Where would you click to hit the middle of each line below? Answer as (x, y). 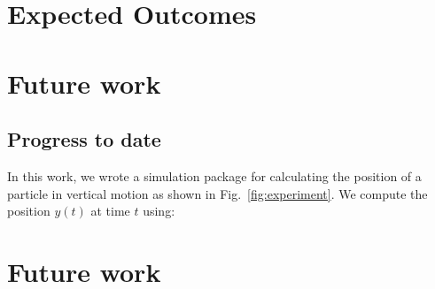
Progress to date (84, 139)
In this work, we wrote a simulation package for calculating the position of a (214, 175)
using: (159, 211)
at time (110, 211)
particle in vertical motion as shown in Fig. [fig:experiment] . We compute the (217, 193)
